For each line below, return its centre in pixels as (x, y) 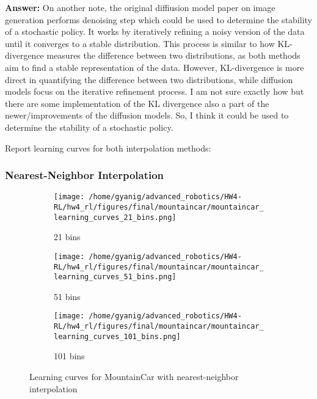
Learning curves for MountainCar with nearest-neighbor (134, 377)
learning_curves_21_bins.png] (115, 217)
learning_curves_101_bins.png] (117, 336)
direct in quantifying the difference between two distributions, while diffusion (149, 79)
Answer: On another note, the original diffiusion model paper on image (140, 7)
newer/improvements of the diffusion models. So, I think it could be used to (147, 115)
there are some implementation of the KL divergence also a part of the (137, 103)
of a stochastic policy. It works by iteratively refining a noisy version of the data (155, 31)
